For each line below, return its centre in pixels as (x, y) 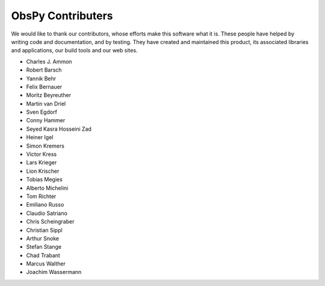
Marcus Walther (46, 264)
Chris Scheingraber (50, 222)
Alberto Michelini (47, 188)
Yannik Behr (41, 78)
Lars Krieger (42, 163)
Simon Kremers (45, 146)
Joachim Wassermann (54, 272)
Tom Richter (41, 196)
